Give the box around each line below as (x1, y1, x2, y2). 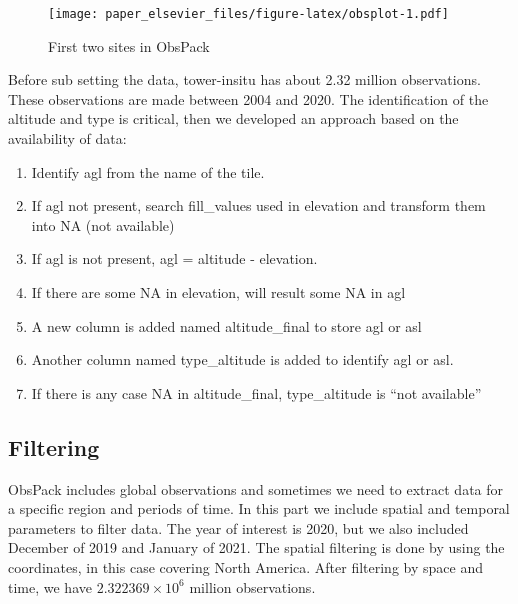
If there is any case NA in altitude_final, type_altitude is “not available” (31, 382, 482, 403)
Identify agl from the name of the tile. (31, 161, 265, 182)
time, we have (8, 576, 92, 597)
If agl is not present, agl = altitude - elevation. (31, 248, 318, 269)
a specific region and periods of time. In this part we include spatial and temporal (8, 498, 510, 519)
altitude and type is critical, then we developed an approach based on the (8, 108, 459, 129)
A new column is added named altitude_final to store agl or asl (31, 315, 422, 336)
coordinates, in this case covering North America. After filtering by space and (8, 556, 483, 577)
